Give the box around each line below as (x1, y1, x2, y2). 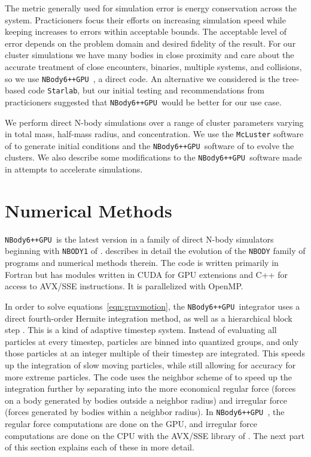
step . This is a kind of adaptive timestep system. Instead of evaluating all (5, 323, 277, 336)
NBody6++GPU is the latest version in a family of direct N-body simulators (5, 232, 274, 245)
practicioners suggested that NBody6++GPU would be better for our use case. (5, 95, 282, 108)
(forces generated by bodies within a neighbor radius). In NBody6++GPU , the (5, 405, 285, 418)
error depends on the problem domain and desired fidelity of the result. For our (5, 37, 296, 49)
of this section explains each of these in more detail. (5, 441, 194, 453)
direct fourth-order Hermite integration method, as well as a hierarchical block (5, 311, 292, 324)
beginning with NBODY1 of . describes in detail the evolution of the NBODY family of (5, 244, 306, 257)
